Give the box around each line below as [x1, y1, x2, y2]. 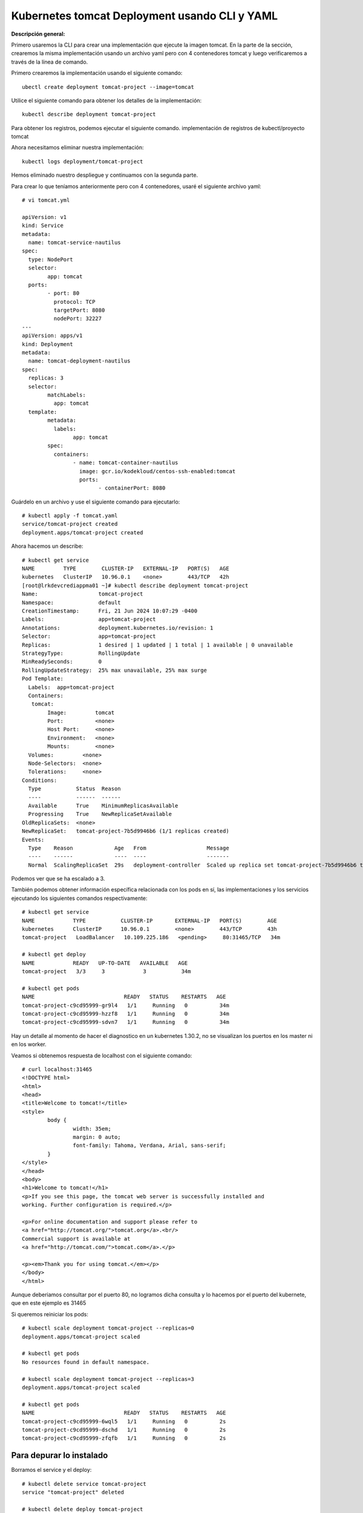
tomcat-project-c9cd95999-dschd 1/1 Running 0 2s [22, 1426, 226, 1433]
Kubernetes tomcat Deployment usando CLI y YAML [11, 9, 278, 22]
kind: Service [22, 222, 64, 229]
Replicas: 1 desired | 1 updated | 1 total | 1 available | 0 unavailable [22, 642, 293, 648]
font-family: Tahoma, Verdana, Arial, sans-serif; [73, 1142, 226, 1149]
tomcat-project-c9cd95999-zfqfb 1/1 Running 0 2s [22, 1435, 226, 1442]
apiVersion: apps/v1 [22, 332, 83, 339]
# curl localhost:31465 [22, 1066, 93, 1072]
